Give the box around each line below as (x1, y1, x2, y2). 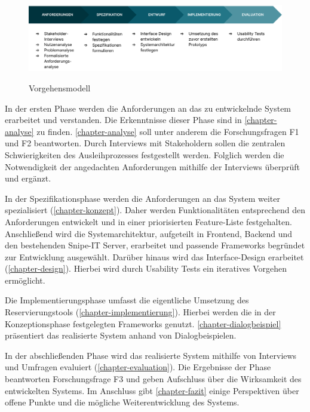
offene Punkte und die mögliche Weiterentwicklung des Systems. (5, 396, 240, 408)
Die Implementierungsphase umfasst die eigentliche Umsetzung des (5, 294, 249, 306)
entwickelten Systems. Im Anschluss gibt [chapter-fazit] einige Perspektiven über (5, 384, 299, 396)
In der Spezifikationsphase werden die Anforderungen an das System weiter (5, 192, 280, 204)
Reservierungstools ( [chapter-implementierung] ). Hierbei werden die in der (5, 306, 276, 318)
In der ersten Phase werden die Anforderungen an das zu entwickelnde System (5, 102, 291, 114)
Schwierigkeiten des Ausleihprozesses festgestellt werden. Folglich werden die (5, 148, 284, 161)
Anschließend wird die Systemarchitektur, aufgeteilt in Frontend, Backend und (5, 227, 293, 239)
